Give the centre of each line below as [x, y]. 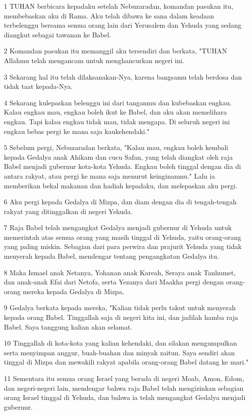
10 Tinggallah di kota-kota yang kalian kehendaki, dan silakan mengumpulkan [121, 343]
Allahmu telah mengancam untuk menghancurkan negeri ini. [94, 60]
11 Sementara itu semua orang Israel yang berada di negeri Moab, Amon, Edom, [124, 378]
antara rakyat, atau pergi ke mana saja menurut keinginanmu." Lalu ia [109, 175]
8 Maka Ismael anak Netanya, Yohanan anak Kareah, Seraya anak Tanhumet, [120, 272]
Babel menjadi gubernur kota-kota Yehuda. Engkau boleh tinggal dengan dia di [123, 166]
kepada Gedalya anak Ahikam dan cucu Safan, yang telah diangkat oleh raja [118, 157]
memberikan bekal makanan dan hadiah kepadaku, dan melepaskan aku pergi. [121, 185]
